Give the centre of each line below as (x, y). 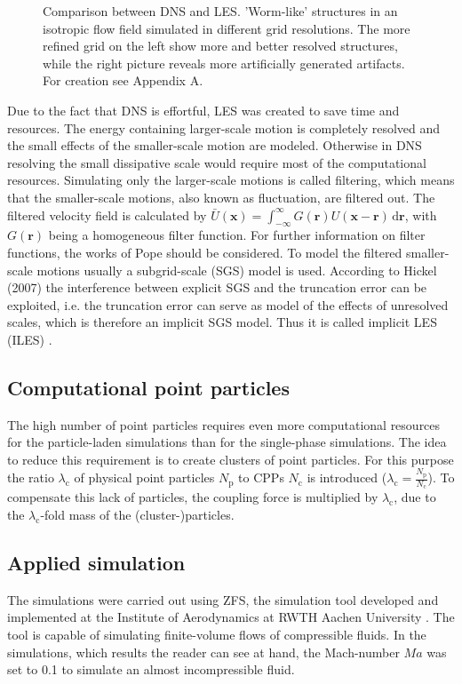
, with (421, 215)
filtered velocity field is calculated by (107, 215)
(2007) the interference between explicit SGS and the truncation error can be (217, 287)
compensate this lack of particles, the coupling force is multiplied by (193, 497)
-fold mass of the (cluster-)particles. (137, 515)
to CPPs (261, 477)
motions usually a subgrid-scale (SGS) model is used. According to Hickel (237, 270)
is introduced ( (347, 477)
